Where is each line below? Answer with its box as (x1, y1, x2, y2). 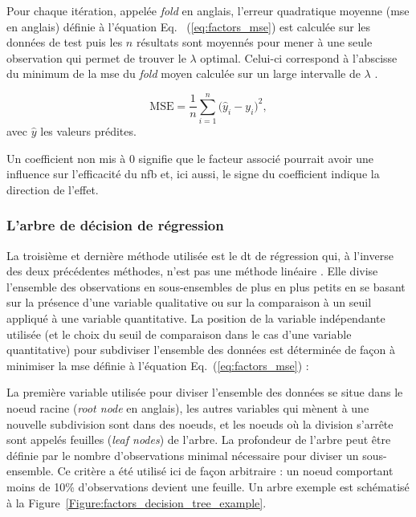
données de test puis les (6, 34, 123, 51)
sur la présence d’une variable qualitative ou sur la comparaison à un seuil (6, 294, 372, 311)
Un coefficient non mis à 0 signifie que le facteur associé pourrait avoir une (6, 149, 373, 166)
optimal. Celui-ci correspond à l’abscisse (200, 49, 398, 66)
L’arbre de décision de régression (6, 215, 224, 235)
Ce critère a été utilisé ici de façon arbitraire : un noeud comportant (57, 462, 394, 479)
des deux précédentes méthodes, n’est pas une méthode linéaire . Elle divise (6, 263, 378, 279)
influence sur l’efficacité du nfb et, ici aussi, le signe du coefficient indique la (6, 165, 380, 182)
